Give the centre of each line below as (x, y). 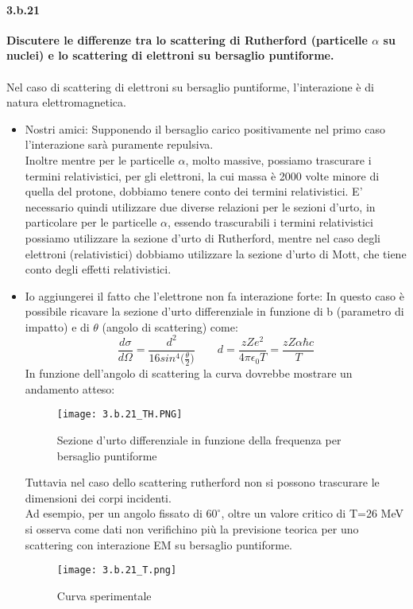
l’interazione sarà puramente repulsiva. (119, 144)
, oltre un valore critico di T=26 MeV (312, 513)
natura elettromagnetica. (66, 102)
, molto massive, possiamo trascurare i (278, 159)
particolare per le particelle (91, 222)
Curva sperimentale (104, 595)
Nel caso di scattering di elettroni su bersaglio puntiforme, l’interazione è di (190, 86)
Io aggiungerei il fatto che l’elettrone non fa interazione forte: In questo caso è (214, 295)
